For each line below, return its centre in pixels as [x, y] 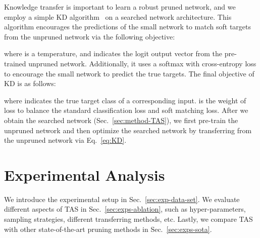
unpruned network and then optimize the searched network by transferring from [128, 130]
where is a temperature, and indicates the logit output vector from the [113, 53]
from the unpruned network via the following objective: [90, 36]
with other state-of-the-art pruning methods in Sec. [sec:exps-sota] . [108, 229]
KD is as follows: [30, 83]
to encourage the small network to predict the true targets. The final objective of [129, 73]
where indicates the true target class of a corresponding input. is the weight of [125, 100]
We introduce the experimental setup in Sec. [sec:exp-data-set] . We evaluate [122, 199]
